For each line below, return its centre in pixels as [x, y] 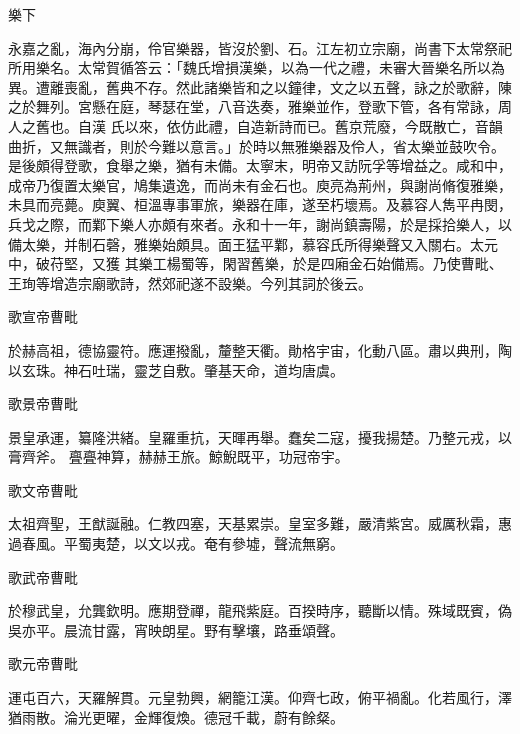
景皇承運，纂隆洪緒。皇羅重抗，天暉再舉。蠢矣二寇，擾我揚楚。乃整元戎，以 [260, 436]
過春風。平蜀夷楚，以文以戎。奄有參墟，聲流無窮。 [176, 543]
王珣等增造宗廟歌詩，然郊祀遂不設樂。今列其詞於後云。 [190, 282]
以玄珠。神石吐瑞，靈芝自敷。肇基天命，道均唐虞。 [176, 369]
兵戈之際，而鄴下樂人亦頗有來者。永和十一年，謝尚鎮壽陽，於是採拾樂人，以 [260, 223]
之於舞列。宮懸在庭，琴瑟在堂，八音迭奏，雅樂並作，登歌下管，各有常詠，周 [260, 106]
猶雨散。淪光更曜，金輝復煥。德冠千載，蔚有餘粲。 [176, 716]
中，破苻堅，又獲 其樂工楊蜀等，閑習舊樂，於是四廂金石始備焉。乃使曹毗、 [255, 263]
